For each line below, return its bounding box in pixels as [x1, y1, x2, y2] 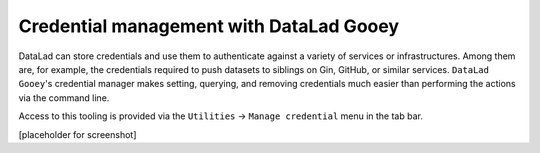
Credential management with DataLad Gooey [18, 15, 400, 37]
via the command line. [18, 91, 110, 104]
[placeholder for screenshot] [18, 128, 137, 140]
